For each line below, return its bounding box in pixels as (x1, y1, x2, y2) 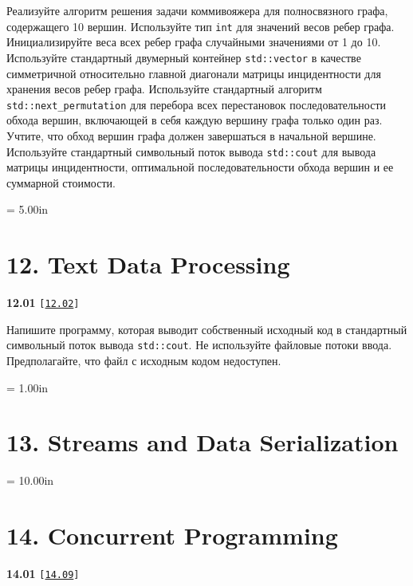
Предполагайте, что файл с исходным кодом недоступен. (6, 352, 281, 368)
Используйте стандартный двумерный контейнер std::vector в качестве (6, 49, 361, 65)
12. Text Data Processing (6, 248, 290, 281)
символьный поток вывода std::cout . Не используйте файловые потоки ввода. (6, 336, 392, 353)
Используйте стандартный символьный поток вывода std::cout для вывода (6, 143, 376, 159)
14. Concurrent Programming (6, 519, 338, 552)
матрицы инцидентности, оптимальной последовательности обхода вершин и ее (6, 159, 394, 175)
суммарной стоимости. (6, 174, 116, 191)
